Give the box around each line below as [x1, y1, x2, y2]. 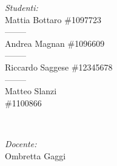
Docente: [5, 137, 37, 150]
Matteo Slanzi [5, 85, 57, 97]
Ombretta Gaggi [5, 149, 66, 162]
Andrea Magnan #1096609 [5, 36, 105, 49]
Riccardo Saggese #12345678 [5, 60, 113, 73]
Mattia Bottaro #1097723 [5, 13, 101, 26]
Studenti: [5, 1, 38, 13]
